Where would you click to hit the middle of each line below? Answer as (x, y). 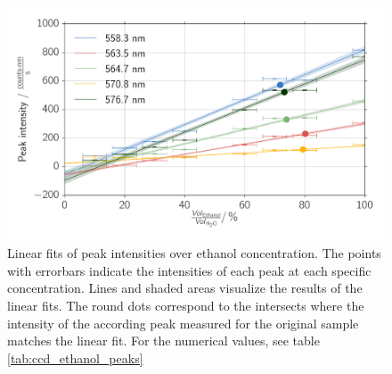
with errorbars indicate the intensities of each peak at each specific (189, 270)
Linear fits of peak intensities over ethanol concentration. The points (194, 253)
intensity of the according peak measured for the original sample (183, 323)
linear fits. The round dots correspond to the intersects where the (186, 306)
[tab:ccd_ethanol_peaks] (75, 357)
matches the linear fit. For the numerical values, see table (163, 341)
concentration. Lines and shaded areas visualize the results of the (185, 288)
